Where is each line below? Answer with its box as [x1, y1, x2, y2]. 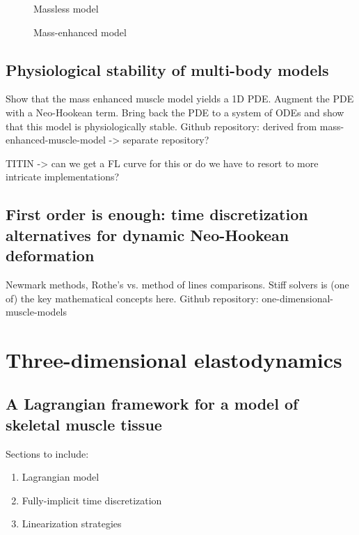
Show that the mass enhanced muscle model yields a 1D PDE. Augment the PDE [6, 91, 354, 106]
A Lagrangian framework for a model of [6, 393, 298, 414]
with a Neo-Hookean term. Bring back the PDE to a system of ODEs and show [6, 104, 344, 119]
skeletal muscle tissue [6, 413, 162, 435]
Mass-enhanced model [33, 24, 127, 39]
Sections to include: [6, 446, 89, 460]
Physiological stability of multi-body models [6, 59, 329, 80]
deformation [6, 245, 95, 266]
